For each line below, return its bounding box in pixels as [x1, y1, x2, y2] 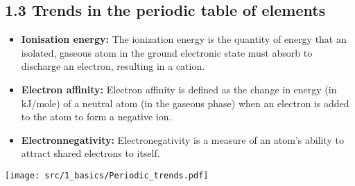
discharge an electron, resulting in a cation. [21, 59, 205, 73]
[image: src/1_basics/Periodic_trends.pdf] [5, 170, 209, 180]
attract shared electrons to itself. [21, 146, 160, 160]
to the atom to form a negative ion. [21, 109, 172, 124]
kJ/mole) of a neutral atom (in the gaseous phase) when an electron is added [21, 95, 349, 110]
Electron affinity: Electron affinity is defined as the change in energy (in [21, 82, 337, 96]
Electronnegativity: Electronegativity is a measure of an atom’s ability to [21, 132, 344, 147]
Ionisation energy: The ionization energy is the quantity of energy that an [21, 32, 347, 46]
